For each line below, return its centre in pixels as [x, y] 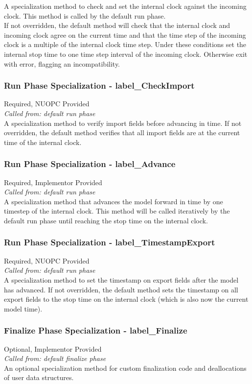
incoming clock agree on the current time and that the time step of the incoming [125, 35]
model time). [23, 308]
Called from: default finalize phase [55, 358]
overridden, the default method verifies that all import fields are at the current [122, 132]
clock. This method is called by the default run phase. [85, 15]
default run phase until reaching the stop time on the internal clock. [106, 220]
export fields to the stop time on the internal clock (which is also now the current [126, 299]
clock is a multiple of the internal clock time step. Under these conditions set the [125, 44]
